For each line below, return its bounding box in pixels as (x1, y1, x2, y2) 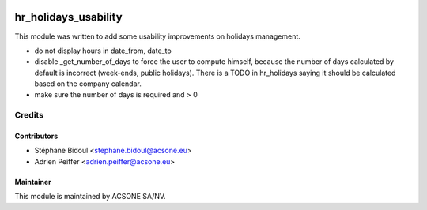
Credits (14, 110, 43, 121)
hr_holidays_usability (14, 10, 123, 24)
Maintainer (14, 177, 51, 186)
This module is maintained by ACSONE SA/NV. (14, 192, 166, 201)
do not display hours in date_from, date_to (34, 46, 172, 55)
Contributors (14, 131, 59, 141)
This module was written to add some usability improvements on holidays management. (14, 32, 300, 41)
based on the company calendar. (34, 79, 142, 88)
